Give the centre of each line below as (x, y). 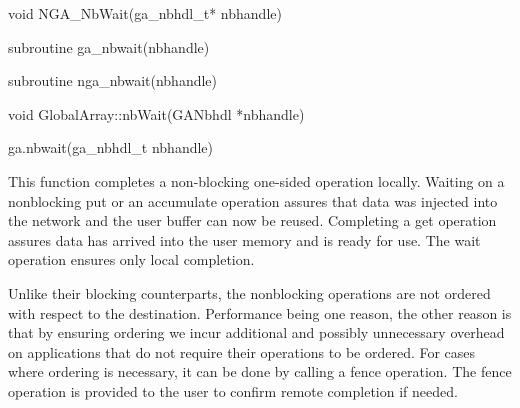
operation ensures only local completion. (131, 259)
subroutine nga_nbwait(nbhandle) (113, 80)
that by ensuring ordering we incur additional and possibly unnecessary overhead (256, 332)
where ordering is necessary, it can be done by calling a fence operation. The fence (260, 371)
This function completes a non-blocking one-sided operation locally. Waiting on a (256, 180)
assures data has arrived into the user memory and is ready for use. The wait (244, 239)
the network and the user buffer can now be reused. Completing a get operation (252, 220)
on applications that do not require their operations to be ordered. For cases (242, 351)
